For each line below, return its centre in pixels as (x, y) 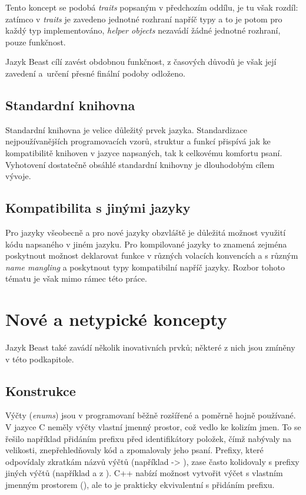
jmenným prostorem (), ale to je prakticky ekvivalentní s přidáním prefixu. (140, 484)
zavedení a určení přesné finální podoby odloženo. (95, 73)
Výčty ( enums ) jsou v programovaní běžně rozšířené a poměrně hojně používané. (151, 415)
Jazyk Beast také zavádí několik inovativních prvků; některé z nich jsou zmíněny (150, 347)
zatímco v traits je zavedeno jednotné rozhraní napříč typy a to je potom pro (144, 19)
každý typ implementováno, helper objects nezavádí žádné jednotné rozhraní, (143, 30)
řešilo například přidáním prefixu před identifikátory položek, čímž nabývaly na (149, 438)
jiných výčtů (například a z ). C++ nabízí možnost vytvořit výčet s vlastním (144, 473)
